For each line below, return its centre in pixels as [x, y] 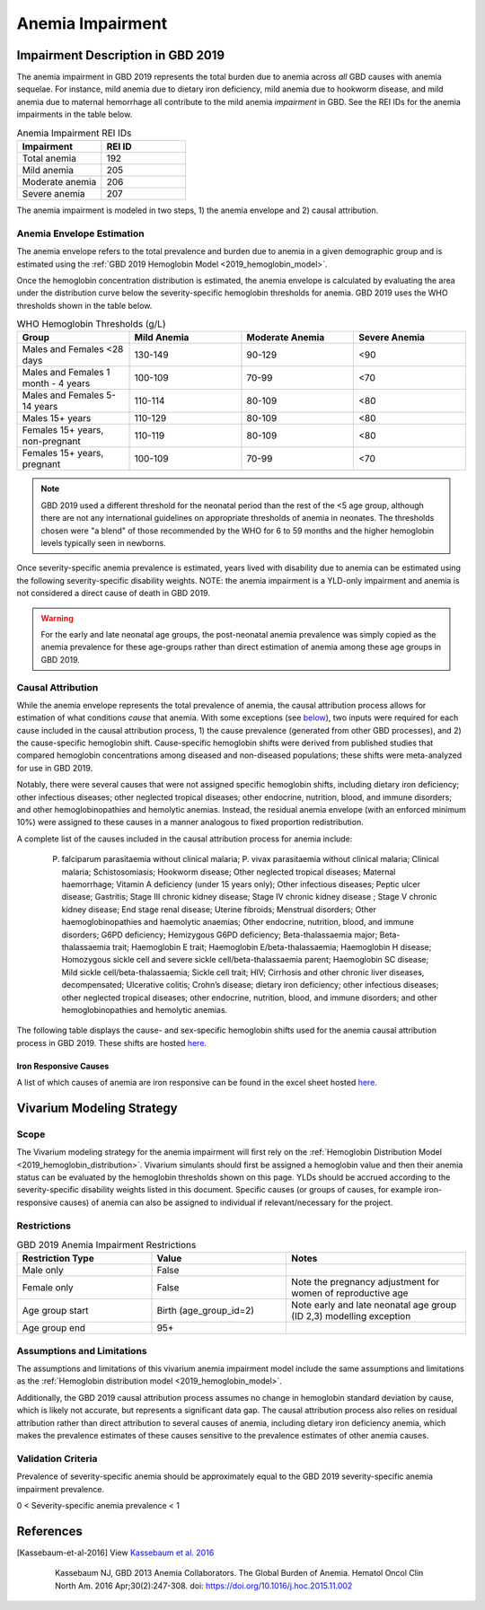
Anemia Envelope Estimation [80, 233]
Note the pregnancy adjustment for [366, 1282]
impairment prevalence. [61, 1489]
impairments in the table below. [75, 114]
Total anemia [49, 158]
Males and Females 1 [66, 373]
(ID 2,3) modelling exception [351, 1316]
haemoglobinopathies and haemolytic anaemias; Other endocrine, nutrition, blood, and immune [238, 922]
